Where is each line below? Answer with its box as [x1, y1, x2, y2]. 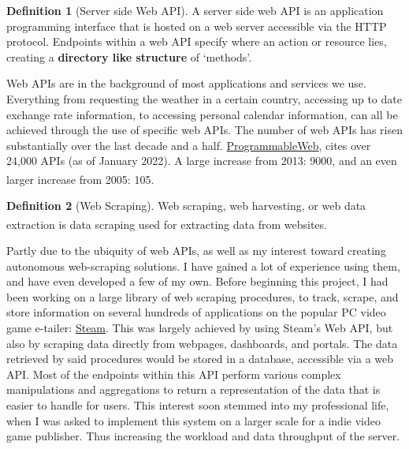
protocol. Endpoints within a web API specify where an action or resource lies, [6, 33, 387, 50]
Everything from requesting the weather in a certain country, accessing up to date [6, 90, 402, 107]
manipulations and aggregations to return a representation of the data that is [6, 381, 381, 398]
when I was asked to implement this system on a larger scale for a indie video [6, 412, 381, 428]
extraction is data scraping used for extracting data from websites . [6, 215, 327, 232]
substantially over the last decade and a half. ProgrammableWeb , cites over [6, 137, 371, 153]
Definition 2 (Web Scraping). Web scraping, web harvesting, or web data [6, 197, 366, 214]
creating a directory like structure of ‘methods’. [6, 48, 252, 65]
